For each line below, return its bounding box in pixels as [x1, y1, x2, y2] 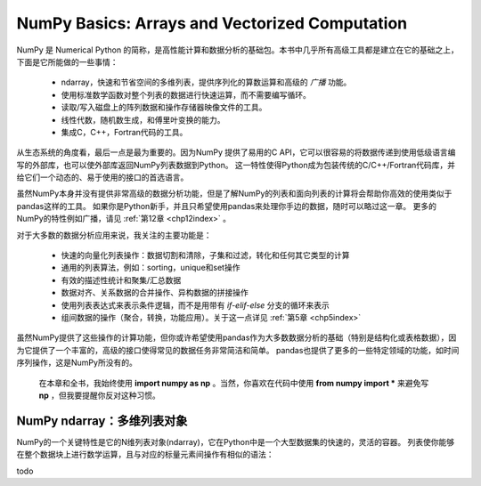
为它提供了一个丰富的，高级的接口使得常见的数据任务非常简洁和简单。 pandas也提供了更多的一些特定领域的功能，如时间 [16, 344, 460, 355]
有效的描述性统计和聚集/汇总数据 [61, 274, 182, 285]
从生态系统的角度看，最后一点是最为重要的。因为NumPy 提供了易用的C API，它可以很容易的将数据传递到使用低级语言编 [16, 147, 456, 158]
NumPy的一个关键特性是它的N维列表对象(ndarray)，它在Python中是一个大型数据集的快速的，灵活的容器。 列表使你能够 [16, 436, 455, 447]
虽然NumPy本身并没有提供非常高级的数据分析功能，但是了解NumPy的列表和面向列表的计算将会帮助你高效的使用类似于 [16, 188, 452, 199]
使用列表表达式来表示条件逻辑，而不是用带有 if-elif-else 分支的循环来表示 [61, 299, 330, 311]
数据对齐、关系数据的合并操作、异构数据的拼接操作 [61, 288, 249, 298]
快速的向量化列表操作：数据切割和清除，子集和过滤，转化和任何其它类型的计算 [61, 250, 350, 261]
